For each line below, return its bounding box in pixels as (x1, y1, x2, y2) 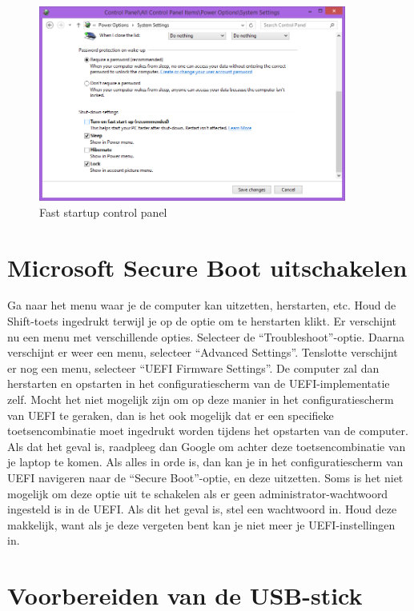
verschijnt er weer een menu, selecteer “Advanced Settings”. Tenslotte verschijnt (7, 344, 398, 361)
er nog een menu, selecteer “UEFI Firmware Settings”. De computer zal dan (7, 359, 380, 376)
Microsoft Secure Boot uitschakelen (7, 250, 408, 283)
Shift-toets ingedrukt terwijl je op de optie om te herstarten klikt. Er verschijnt (7, 313, 397, 329)
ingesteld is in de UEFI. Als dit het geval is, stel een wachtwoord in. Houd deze (7, 501, 397, 517)
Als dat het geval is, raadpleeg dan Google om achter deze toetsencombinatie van (7, 437, 406, 454)
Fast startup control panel (39, 203, 167, 220)
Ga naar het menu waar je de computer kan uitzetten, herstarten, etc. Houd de (7, 297, 396, 313)
